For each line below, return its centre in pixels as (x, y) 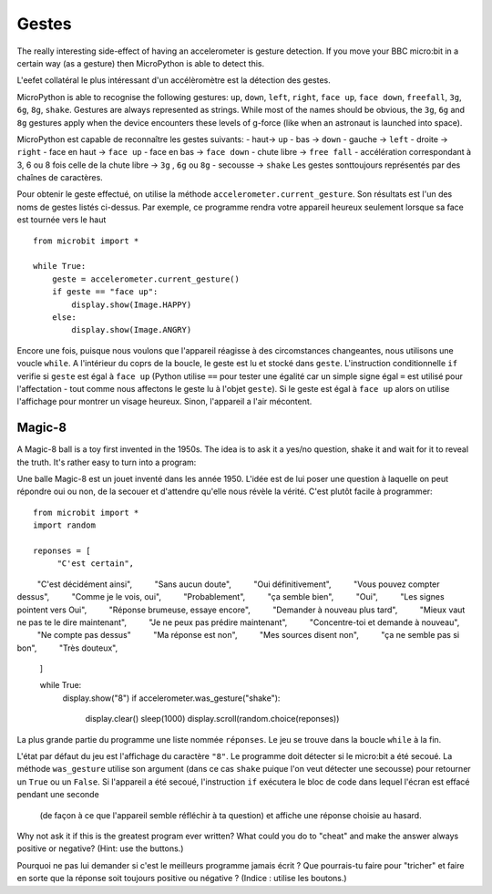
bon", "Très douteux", (67, 648)
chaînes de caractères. (60, 178)
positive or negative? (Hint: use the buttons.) (100, 848)
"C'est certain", (96, 564)
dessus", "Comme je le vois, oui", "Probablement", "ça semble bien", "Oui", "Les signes (231, 597)
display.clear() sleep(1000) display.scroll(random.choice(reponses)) (212, 719)
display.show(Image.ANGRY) (132, 330)
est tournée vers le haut (61, 220)
